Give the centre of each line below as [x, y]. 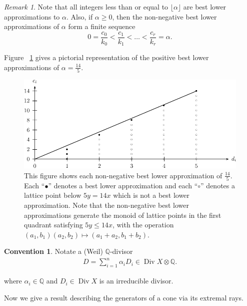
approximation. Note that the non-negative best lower [106, 205]
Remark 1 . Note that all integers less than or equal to [86, 7]
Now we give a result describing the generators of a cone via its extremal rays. [124, 297]
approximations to [32, 16]
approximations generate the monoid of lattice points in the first [123, 215]
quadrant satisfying [53, 225]
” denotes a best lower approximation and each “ [123, 185]
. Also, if [80, 16]
